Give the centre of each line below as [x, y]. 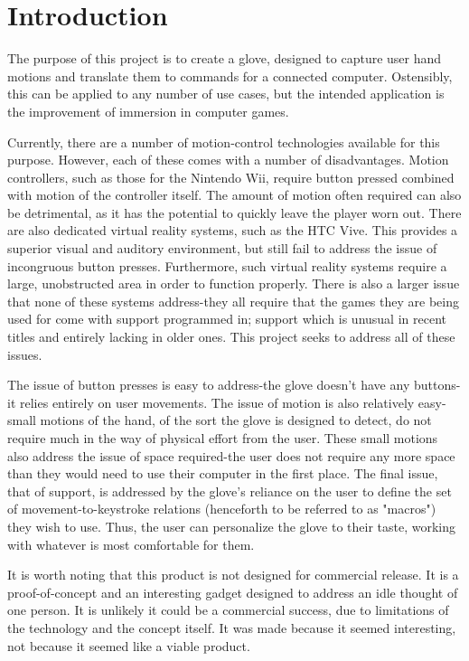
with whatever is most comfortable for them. [131, 544]
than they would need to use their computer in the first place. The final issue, [223, 473]
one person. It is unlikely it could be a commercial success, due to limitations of [228, 610]
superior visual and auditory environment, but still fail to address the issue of [222, 248]
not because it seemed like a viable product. [129, 645]
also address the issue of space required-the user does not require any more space [231, 455]
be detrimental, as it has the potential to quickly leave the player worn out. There [234, 212]
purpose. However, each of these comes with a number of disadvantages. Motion [228, 160]
